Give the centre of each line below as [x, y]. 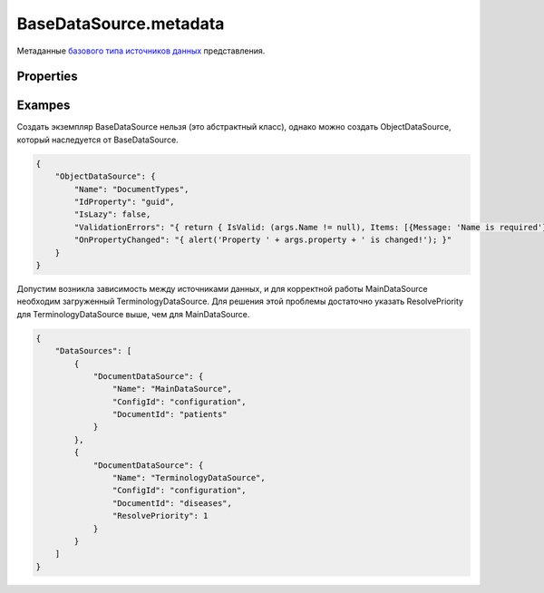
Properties [47, 77]
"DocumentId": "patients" [170, 414]
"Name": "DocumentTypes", [131, 189]
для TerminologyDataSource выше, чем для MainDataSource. [133, 314]
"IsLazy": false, [112, 214]
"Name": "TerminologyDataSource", [189, 478]
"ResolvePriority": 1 [160, 516]
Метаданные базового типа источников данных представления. [141, 51]
